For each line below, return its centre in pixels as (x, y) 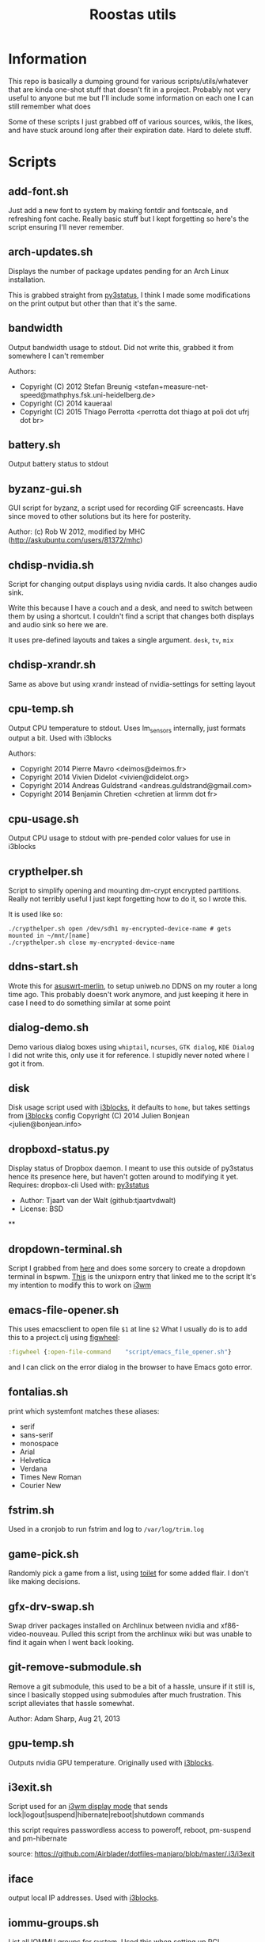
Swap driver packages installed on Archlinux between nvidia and (114, 1626)
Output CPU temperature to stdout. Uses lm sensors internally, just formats (127, 729)
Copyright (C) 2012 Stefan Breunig (76, 386)
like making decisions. (44, 1582)
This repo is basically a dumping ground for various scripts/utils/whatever (129, 81)
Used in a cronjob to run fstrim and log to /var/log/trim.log (106, 1529)
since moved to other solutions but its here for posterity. (100, 516)
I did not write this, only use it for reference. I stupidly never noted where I (129, 1055)
